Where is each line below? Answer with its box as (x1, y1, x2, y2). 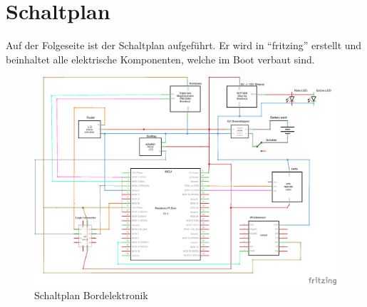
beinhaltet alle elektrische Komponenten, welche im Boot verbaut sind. (6, 51, 315, 66)
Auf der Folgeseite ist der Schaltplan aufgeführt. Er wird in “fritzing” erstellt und (6, 38, 362, 53)
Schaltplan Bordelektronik (34, 287, 148, 302)
